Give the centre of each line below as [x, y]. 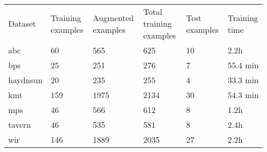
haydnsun [25, 80]
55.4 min [243, 65]
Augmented [113, 17]
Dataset [22, 23]
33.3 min [243, 80]
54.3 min [243, 95]
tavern [20, 125]
